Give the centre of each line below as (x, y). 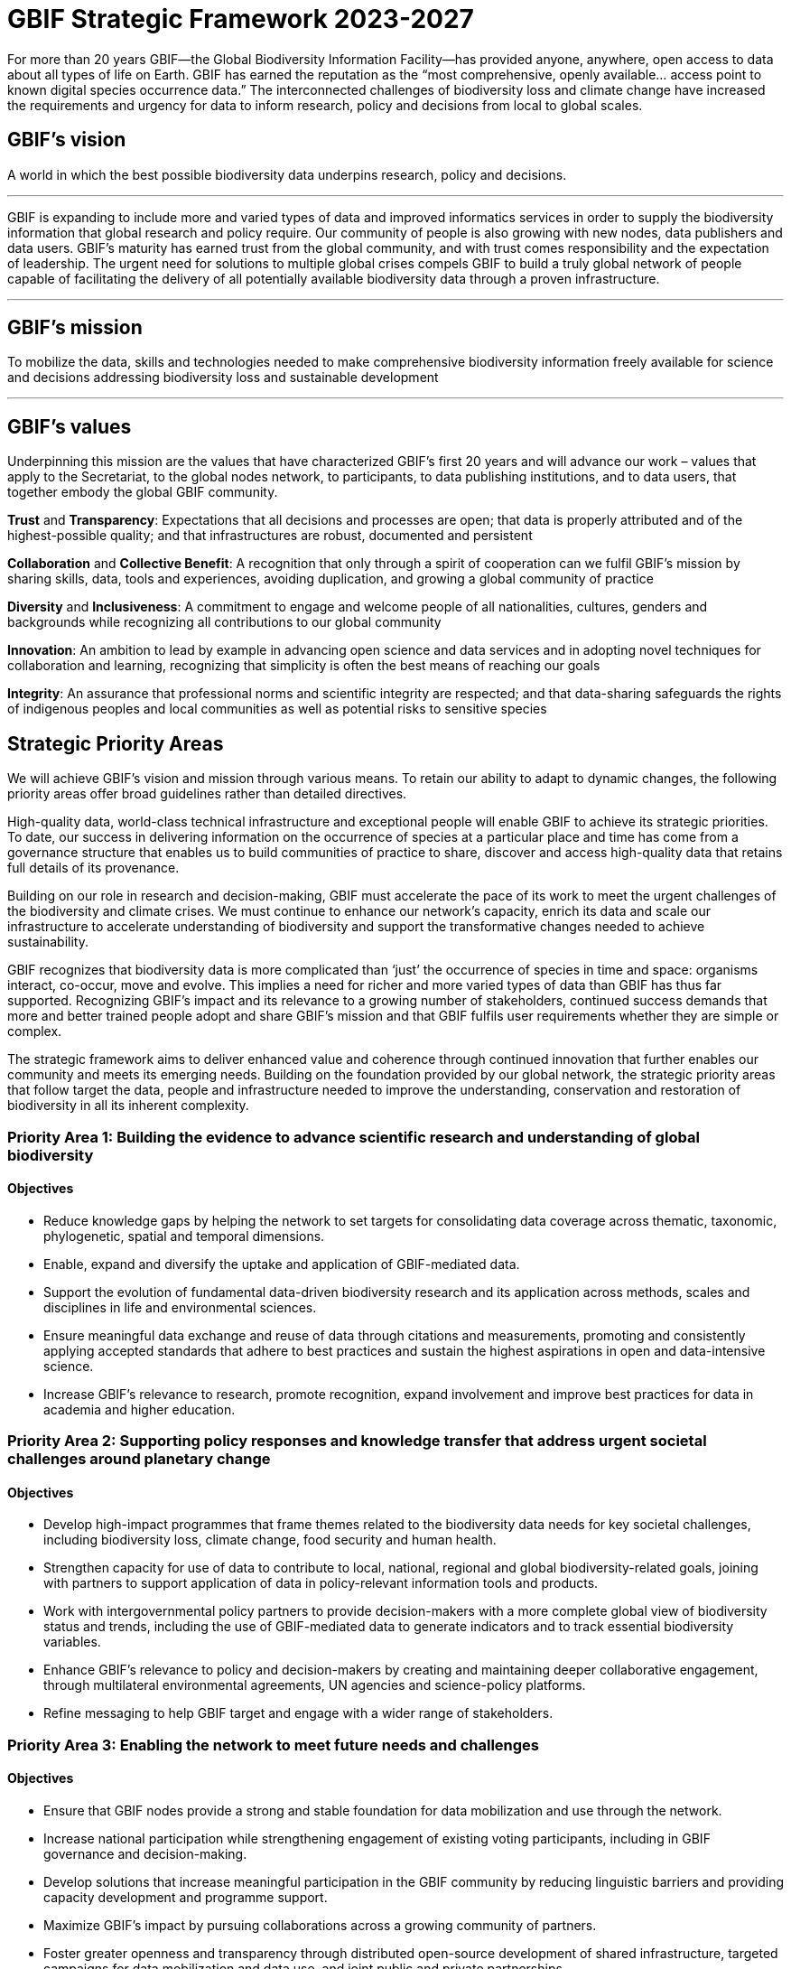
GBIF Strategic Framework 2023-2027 (241, 19)
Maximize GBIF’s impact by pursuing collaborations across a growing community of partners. (320, 1925)
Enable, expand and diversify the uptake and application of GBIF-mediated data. (282, 1264)
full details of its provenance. (93, 868)
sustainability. (48, 942)
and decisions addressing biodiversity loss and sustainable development (223, 378)
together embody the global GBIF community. (143, 492)
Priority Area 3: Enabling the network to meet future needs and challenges (273, 1745)
